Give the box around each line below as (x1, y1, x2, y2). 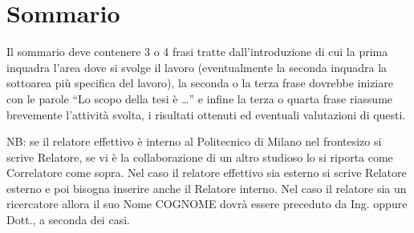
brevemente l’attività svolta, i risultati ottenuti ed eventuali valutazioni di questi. (6, 106, 406, 123)
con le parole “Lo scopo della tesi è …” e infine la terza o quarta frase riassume (6, 90, 393, 106)
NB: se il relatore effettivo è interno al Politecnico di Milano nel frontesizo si (6, 133, 382, 150)
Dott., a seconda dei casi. (6, 211, 130, 228)
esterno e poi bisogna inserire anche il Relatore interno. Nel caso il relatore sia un (6, 179, 407, 196)
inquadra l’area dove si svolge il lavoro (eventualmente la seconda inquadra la (6, 58, 388, 75)
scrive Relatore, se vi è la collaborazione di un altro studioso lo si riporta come (6, 148, 393, 165)
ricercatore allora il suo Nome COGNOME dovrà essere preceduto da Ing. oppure (6, 195, 408, 212)
